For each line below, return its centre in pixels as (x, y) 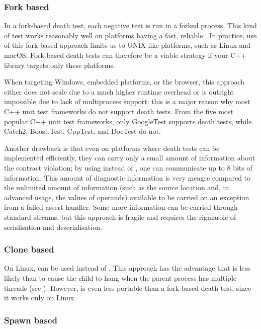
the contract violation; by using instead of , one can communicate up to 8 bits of (128, 167)
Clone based (29, 249)
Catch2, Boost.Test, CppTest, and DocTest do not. (82, 131)
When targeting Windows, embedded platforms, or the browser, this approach (124, 82)
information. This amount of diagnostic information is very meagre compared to (127, 177)
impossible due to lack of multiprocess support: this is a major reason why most (127, 101)
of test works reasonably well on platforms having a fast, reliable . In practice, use (130, 35)
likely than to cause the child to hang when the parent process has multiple (120, 277)
